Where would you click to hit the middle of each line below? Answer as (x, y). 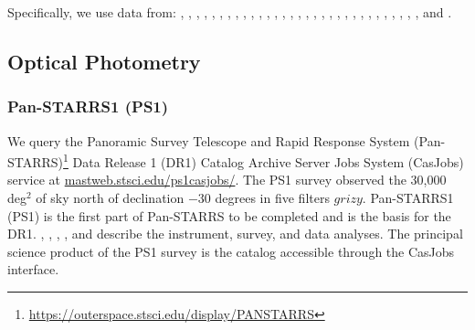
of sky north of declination (110, 198)
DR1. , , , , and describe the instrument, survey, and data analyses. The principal (235, 234)
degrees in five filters (272, 198)
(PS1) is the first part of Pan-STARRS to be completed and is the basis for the (229, 215)
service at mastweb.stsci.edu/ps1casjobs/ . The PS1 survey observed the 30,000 (227, 180)
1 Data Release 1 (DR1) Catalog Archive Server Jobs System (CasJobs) (264, 160)
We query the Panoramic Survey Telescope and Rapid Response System (209, 140)
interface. (33, 269)
